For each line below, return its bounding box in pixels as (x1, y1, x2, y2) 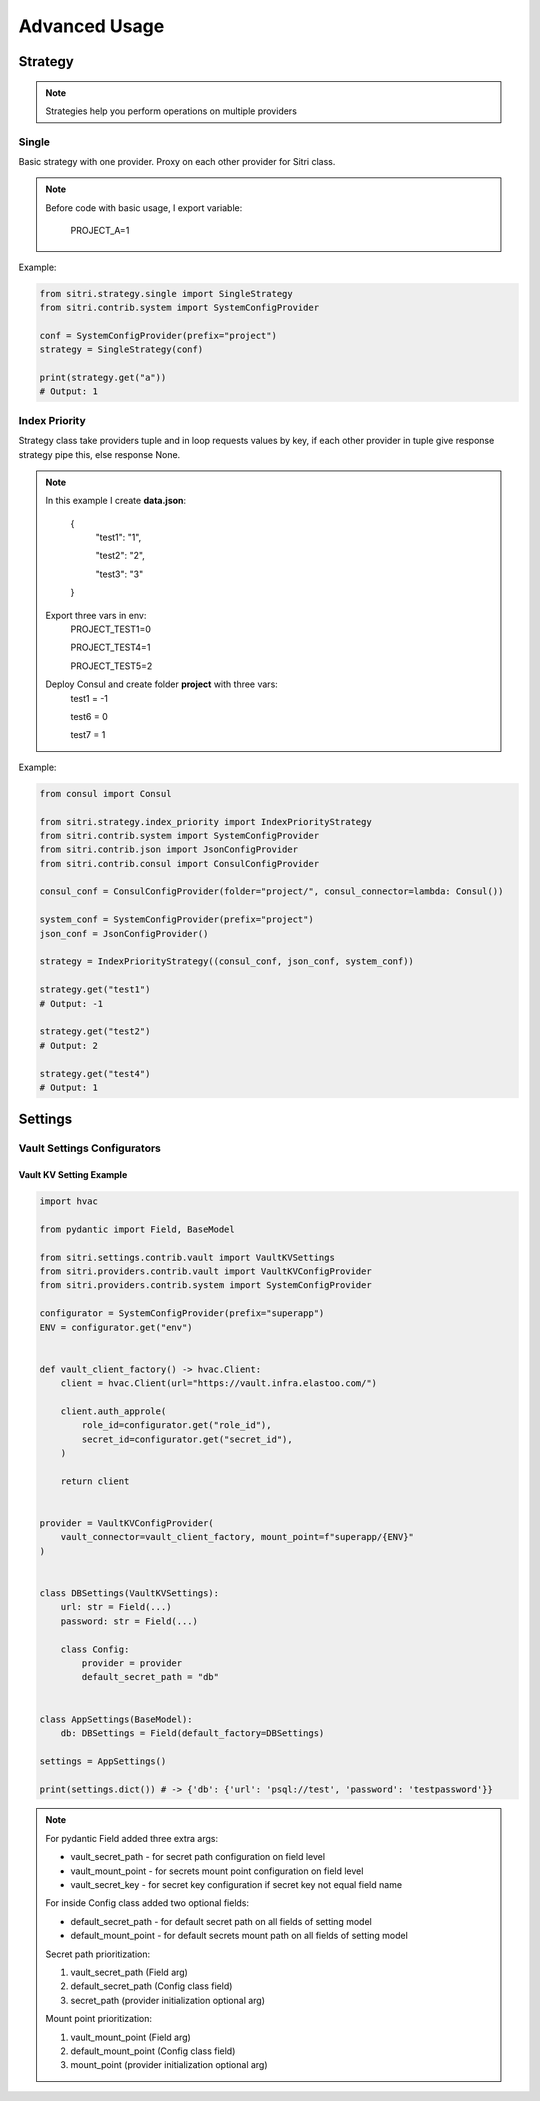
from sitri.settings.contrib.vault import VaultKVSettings (39, 1251, 335, 1263)
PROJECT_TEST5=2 (70, 660, 153, 672)
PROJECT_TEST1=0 (70, 623, 152, 635)
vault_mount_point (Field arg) (70, 2031, 192, 2043)
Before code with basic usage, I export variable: (45, 201, 243, 214)
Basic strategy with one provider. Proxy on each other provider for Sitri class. (18, 156, 336, 168)
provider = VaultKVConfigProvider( (39, 1518, 214, 1529)
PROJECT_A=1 (70, 225, 130, 237)
